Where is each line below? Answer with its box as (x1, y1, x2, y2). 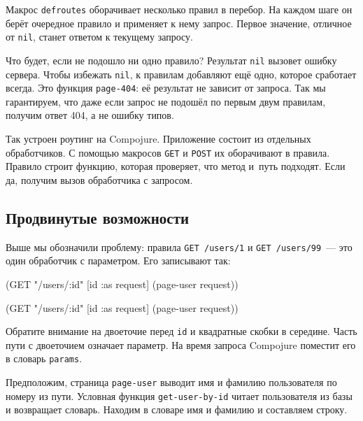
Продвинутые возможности (6, 206, 190, 228)
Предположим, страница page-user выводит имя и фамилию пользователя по (6, 375, 337, 390)
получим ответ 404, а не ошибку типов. (6, 108, 174, 122)
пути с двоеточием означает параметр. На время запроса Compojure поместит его (6, 337, 356, 352)
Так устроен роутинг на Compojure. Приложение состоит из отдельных (6, 131, 311, 146)
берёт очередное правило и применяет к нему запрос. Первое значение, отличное (6, 15, 352, 30)
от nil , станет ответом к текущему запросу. (6, 29, 193, 44)
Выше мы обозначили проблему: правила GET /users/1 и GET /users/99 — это (6, 239, 353, 254)
